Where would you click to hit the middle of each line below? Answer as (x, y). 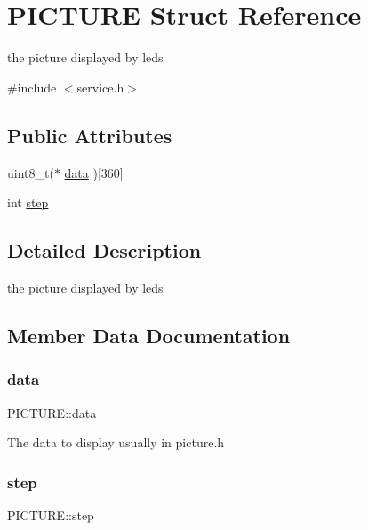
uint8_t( (31, 172)
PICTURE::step (51, 514)
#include (32, 87)
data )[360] (94, 172)
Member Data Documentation (149, 335)
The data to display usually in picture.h (116, 442)
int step (28, 202)
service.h (100, 87)
